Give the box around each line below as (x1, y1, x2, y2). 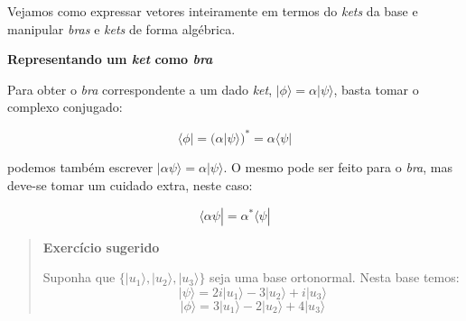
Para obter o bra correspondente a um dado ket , (7, 79, 273, 98)
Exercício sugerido (42, 237, 160, 256)
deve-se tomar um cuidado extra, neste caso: (7, 176, 253, 195)
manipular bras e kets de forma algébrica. (7, 19, 236, 38)
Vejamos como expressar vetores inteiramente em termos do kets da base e (7, 2, 418, 20)
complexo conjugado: (7, 97, 123, 116)
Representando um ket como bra (7, 50, 213, 69)
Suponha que (42, 268, 116, 287)
